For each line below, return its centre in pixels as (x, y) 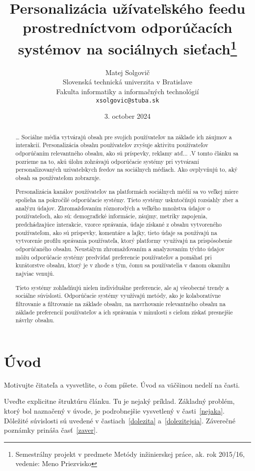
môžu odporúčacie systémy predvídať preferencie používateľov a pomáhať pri (114, 257)
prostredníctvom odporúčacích (127, 27)
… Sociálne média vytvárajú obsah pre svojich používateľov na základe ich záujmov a (124, 137)
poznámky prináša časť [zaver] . (51, 430)
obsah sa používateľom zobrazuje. (58, 177)
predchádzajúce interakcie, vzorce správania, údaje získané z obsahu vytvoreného (118, 224)
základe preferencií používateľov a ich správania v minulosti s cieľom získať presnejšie (124, 312)
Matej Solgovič (127, 72)
